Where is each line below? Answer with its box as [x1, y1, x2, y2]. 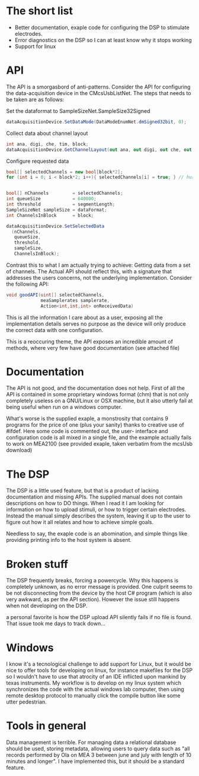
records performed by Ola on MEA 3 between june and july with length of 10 [6, 752, 191, 759]
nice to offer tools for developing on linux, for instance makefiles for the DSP [6, 667, 193, 674]
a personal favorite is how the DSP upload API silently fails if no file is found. [6, 614, 192, 621]
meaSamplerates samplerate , [40, 297, 110, 304]
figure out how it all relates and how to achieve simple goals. [6, 519, 154, 526]
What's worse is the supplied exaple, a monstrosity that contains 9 [6, 415, 169, 422]
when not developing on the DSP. [6, 602, 88, 610]
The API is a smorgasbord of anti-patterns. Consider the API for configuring [6, 83, 191, 90]
